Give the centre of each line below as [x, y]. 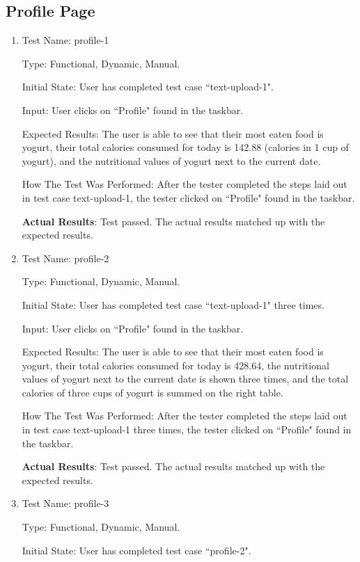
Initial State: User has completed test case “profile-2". [136, 550]
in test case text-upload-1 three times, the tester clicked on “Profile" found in [187, 429]
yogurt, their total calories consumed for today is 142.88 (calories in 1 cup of [185, 147]
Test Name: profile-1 [65, 40]
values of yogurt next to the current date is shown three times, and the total [185, 379]
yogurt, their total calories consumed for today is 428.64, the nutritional [175, 365]
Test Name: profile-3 [65, 503]
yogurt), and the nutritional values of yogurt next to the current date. [171, 160]
